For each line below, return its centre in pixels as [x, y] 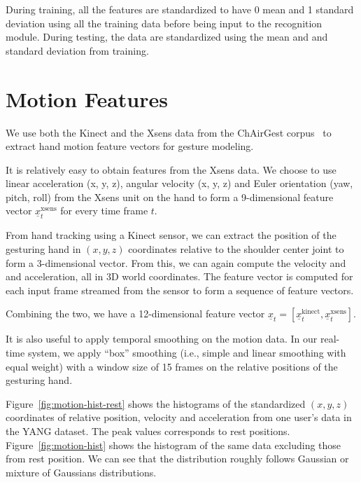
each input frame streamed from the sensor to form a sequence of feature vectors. [180, 290]
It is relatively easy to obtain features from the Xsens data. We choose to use [171, 169]
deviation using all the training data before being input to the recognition [164, 23]
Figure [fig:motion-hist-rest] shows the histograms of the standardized [156, 403]
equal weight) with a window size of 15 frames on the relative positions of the [172, 366]
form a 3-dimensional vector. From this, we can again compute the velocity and [176, 262]
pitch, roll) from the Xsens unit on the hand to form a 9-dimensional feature [170, 197]
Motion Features [87, 98]
